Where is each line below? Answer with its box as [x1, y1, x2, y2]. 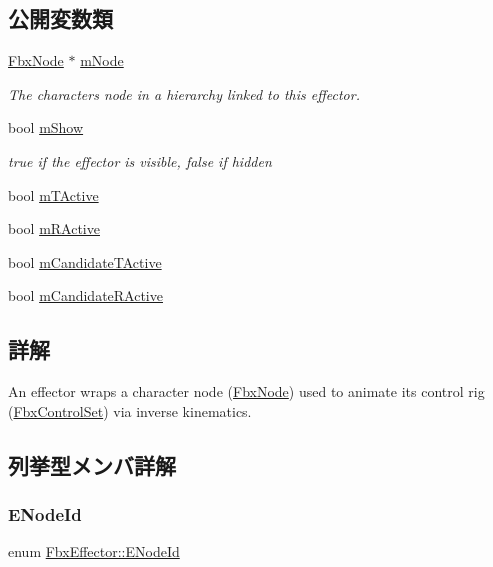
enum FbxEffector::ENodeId [8, 541, 180, 562]
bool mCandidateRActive [8, 285, 163, 306]
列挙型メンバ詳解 [8, 449, 176, 480]
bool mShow [8, 117, 84, 138]
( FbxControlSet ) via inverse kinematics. [8, 400, 252, 421]
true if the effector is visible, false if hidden [8, 150, 272, 171]
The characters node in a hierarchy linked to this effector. [8, 83, 360, 104]
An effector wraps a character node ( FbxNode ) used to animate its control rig [8, 381, 485, 402]
